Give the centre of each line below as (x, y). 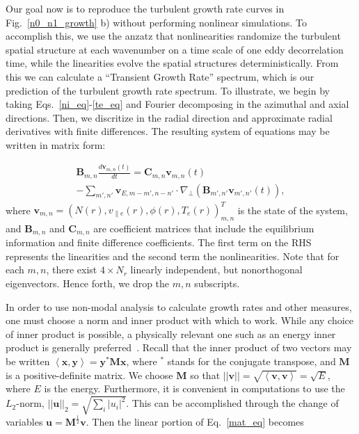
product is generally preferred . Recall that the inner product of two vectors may (179, 347)
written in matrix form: (56, 144)
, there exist (72, 270)
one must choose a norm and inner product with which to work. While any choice (180, 320)
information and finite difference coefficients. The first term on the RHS (159, 242)
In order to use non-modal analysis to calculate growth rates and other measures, (179, 306)
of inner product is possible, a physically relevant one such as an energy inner (171, 333)
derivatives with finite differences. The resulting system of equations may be (168, 131)
